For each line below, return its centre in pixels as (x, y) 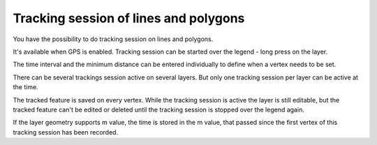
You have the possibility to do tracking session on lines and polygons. (113, 39)
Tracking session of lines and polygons (129, 18)
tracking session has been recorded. (66, 132)
